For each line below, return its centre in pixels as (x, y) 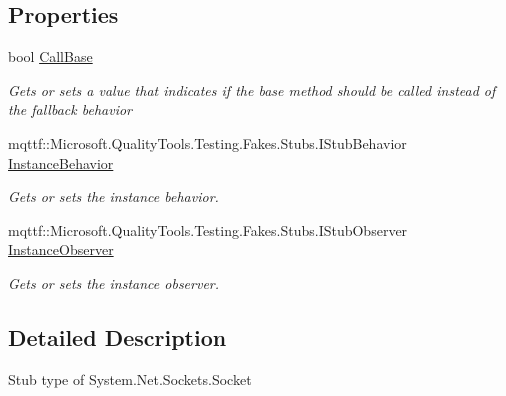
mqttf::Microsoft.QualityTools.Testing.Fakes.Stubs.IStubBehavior (207, 142)
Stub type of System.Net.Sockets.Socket (130, 378)
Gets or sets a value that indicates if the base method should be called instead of (252, 89)
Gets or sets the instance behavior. (113, 196)
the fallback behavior (70, 109)
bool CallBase (50, 56)
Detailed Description (117, 336)
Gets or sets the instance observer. (114, 282)
